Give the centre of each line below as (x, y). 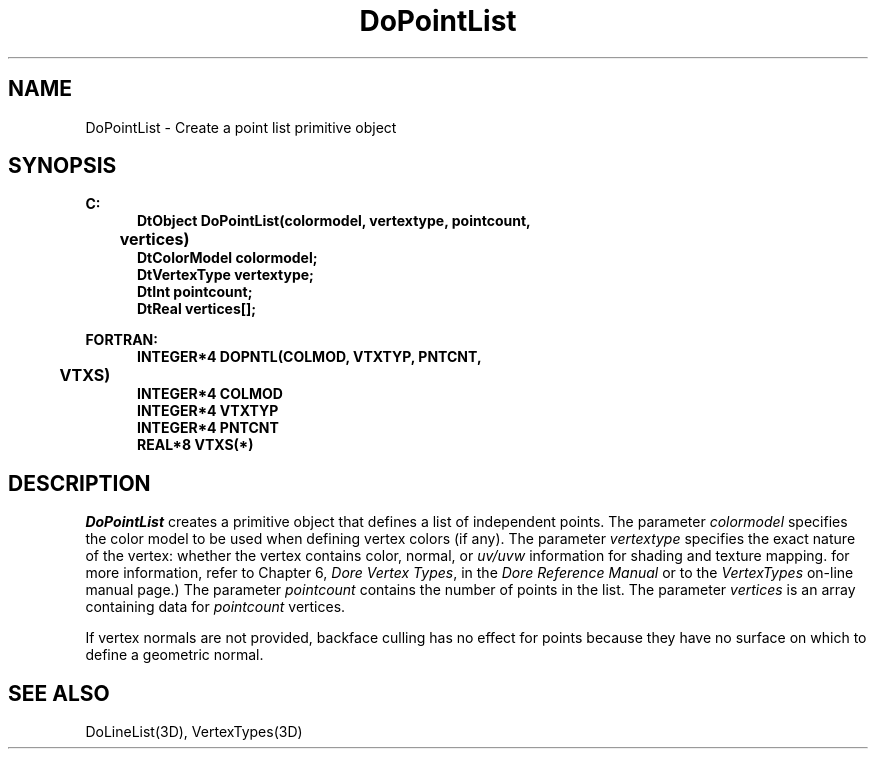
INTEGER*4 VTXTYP (208, 411)
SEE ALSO (59, 693)
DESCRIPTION (79, 483)
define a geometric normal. (174, 655)
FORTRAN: (121, 340)
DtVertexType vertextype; (225, 275)
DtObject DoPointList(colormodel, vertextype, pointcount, (334, 221)
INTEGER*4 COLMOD (210, 394)
